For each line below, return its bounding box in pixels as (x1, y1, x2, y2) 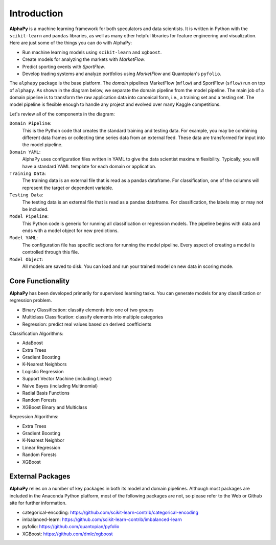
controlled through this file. (22, 249, 79, 255)
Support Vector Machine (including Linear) (22, 376, 112, 382)
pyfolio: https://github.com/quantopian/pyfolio (22, 524, 120, 530)
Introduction (9, 8, 63, 19)
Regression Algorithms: (9, 414, 59, 420)
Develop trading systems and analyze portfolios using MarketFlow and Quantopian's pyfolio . (22, 71, 222, 77)
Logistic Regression (22, 368, 64, 374)
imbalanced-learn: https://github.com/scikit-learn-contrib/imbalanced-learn (22, 516, 182, 523)
